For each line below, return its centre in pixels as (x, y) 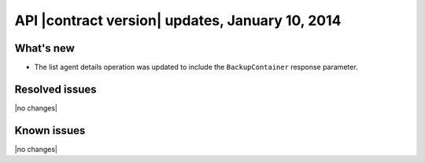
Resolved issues (56, 89)
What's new (44, 48)
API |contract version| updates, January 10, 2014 (178, 20)
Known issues (50, 130)
